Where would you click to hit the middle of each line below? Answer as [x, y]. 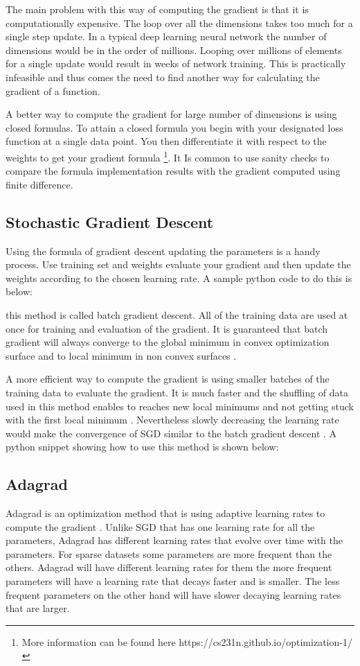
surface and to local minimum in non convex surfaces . [121, 355]
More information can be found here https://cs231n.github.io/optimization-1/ [187, 641]
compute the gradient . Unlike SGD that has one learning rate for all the [160, 526]
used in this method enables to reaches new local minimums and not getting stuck [180, 406]
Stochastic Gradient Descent [110, 221]
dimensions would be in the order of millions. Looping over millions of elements [174, 50]
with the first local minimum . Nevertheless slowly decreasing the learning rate [172, 420]
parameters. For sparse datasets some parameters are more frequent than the [169, 553]
